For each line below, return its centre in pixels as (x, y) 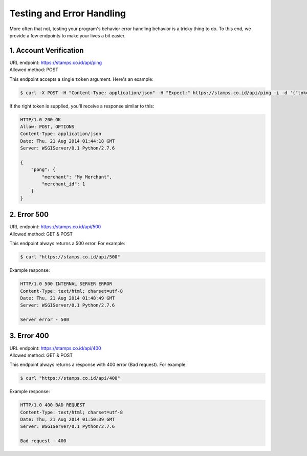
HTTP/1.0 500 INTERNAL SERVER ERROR (66, 284)
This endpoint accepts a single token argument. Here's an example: (81, 79)
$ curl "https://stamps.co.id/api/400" (70, 378)
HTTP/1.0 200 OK (41, 120)
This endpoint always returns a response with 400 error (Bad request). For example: (98, 365)
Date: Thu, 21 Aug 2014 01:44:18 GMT (68, 141)
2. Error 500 (29, 215)
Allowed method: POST (34, 70)
